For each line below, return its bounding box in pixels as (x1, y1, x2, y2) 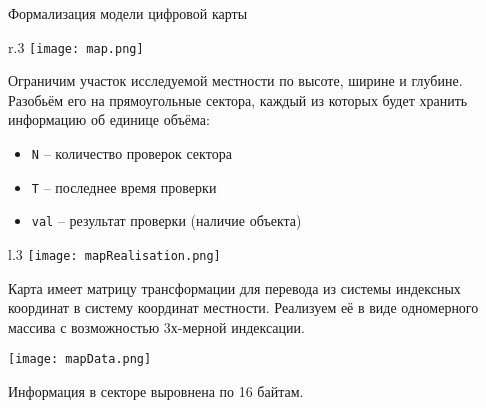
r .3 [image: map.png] (8, 36, 144, 57)
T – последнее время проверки (31, 176, 217, 197)
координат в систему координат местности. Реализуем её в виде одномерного (8, 297, 479, 318)
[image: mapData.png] (8, 352, 152, 367)
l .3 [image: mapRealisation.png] (8, 244, 221, 264)
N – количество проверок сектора (31, 143, 232, 164)
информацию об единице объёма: (8, 109, 210, 130)
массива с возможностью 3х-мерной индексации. (8, 316, 305, 337)
